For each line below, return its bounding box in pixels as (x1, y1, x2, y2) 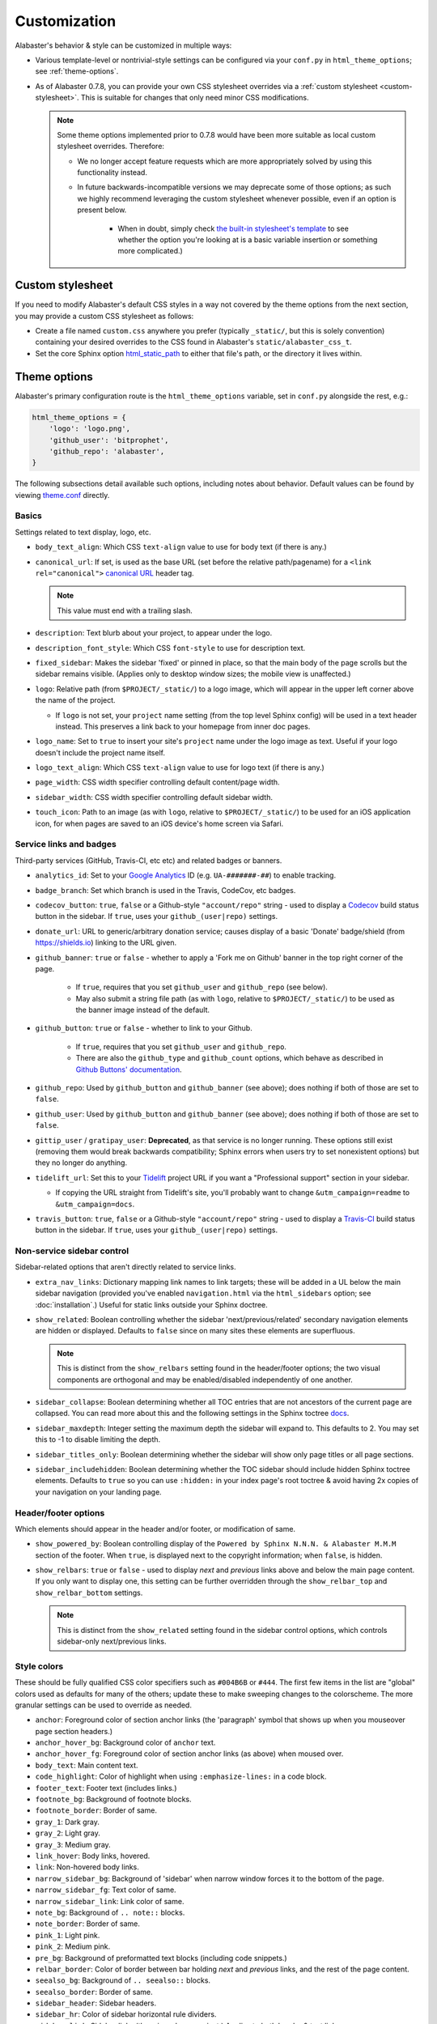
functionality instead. (77, 168, 147, 177)
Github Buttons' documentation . (75, 1065, 182, 1074)
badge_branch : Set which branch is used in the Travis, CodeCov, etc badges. (35, 885, 296, 895)
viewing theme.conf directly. (15, 490, 110, 500)
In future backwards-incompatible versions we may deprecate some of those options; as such (77, 182, 392, 192)
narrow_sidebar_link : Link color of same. (35, 1896, 185, 1906)
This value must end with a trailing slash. (57, 606, 193, 615)
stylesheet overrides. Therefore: (57, 142, 165, 151)
